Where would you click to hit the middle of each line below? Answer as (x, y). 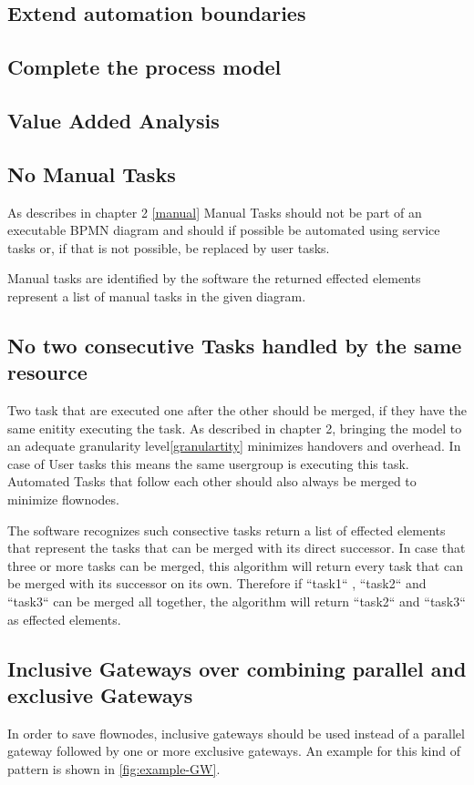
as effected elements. (64, 619)
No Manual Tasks (92, 173)
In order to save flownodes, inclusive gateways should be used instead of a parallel (236, 733)
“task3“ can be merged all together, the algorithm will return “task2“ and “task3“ (237, 601)
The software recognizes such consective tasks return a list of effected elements (227, 530)
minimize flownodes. (63, 500)
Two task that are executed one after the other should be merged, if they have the (237, 410)
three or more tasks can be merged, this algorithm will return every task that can (235, 565)
